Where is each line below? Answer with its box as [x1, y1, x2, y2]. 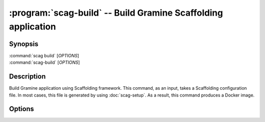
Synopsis [9, 40, 39, 48]
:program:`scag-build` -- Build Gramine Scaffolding [9, 7, 223, 18]
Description [9, 73, 46, 81]
